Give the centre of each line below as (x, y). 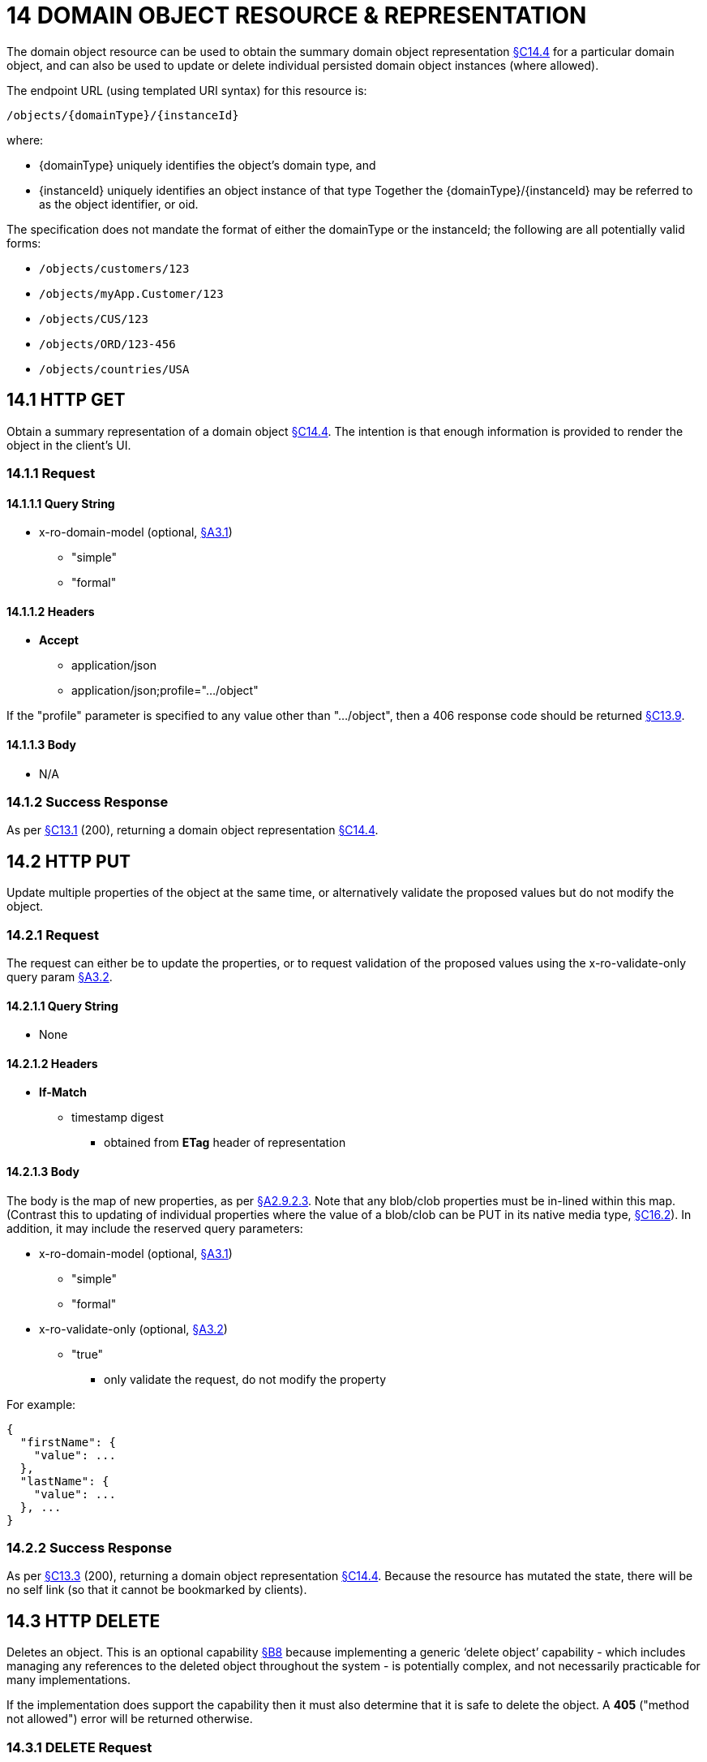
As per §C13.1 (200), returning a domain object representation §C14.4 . (193, 830)
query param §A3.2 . (60, 976)
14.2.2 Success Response (89, 1548)
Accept (59, 640)
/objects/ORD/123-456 (107, 344)
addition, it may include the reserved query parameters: (155, 1228)
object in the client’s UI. (69, 445)
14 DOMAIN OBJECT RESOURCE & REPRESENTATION (297, 15)
